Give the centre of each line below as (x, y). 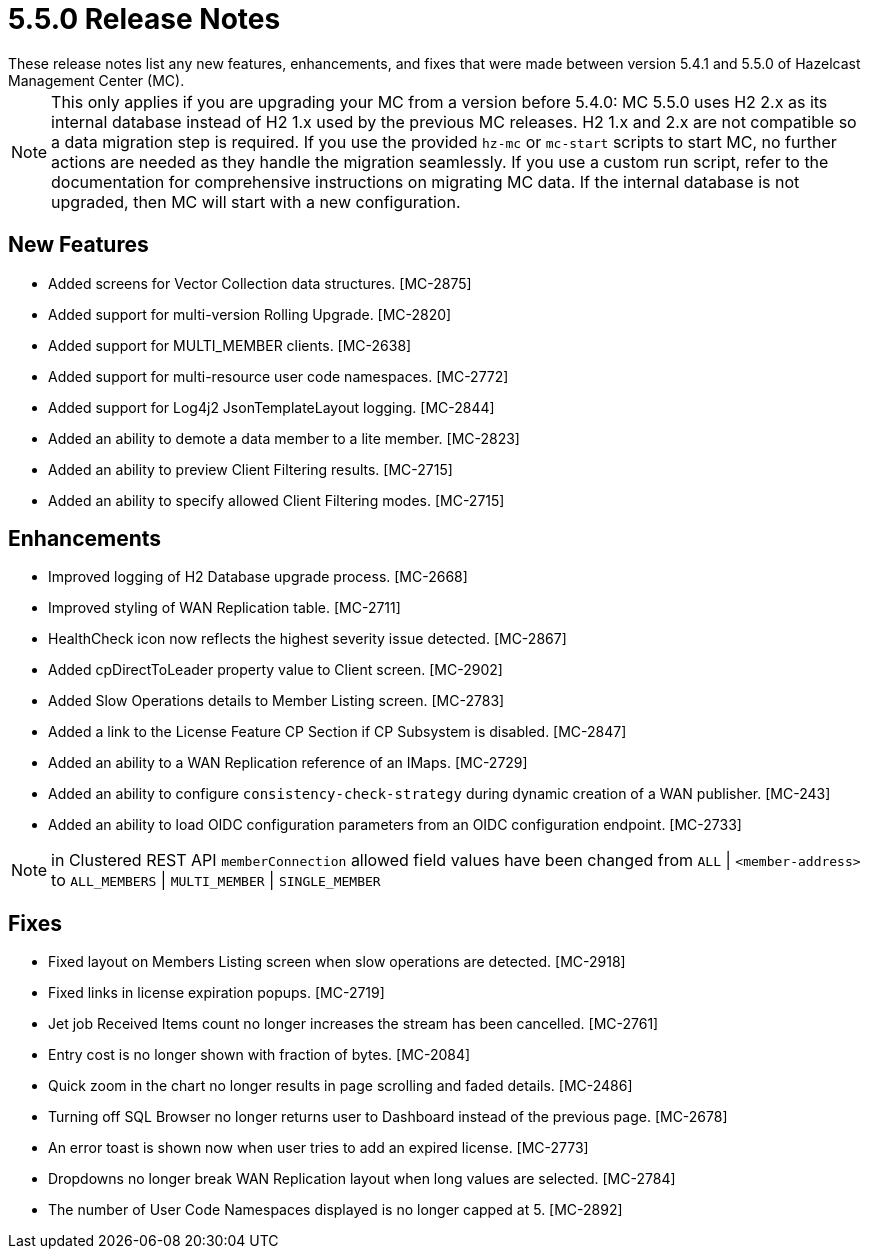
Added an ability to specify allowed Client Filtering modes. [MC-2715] (276, 500)
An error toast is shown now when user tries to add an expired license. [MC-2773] (318, 1148)
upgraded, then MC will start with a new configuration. (256, 201)
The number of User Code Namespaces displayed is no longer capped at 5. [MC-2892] (335, 1210)
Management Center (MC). (96, 80)
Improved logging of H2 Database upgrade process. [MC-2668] (258, 577)
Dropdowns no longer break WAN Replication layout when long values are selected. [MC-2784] (362, 1179)
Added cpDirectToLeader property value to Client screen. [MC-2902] (275, 670)
